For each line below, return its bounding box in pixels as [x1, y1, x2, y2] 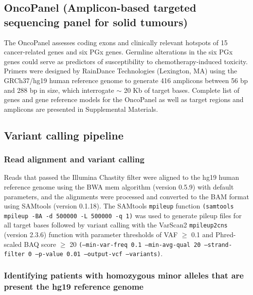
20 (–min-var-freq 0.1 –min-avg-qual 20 [70, 239, 201, 249]
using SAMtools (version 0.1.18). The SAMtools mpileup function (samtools [4, 201, 234, 211]
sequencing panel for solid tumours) [4, 14, 188, 29]
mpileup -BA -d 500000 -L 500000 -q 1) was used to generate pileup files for [4, 210, 242, 220]
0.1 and [191, 229, 214, 240]
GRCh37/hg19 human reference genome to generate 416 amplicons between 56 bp [4, 75, 248, 85]
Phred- [215, 229, 236, 240]
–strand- [204, 241, 232, 248]
